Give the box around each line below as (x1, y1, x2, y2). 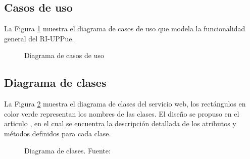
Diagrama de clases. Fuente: (24, 145, 111, 155)
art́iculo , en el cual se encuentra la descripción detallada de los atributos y (4, 118, 236, 129)
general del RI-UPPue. (4, 33, 74, 43)
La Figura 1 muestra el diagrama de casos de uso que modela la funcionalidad (4, 23, 245, 34)
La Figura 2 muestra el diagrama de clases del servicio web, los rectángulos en (4, 98, 246, 109)
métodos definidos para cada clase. (4, 128, 111, 138)
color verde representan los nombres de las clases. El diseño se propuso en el (4, 108, 239, 119)
